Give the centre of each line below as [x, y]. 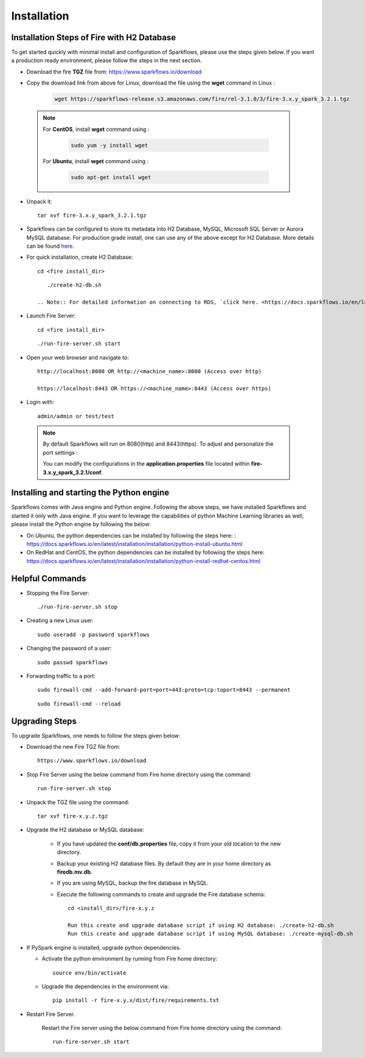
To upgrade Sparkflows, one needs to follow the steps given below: [96, 735]
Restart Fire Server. [51, 1014]
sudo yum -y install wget [109, 145]
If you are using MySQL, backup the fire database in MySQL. [133, 883]
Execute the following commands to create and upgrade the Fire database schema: [161, 894]
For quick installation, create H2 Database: [80, 257]
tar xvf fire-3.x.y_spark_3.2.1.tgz [92, 215]
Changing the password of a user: [69, 648]
